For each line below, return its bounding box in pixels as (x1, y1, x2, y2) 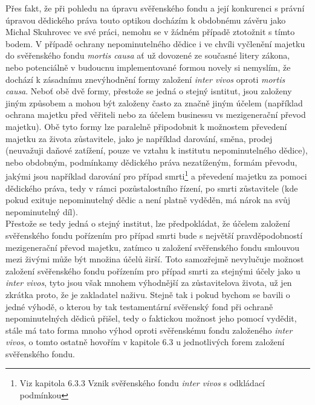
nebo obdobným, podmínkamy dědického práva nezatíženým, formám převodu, (5, 155, 297, 168)
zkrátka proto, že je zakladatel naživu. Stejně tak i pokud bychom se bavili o (5, 288, 290, 300)
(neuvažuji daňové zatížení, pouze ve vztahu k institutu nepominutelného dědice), (5, 144, 308, 157)
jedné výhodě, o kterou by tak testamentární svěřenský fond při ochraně (5, 300, 273, 313)
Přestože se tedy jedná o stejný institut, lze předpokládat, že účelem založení (5, 217, 290, 230)
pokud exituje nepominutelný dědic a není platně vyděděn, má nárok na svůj (5, 193, 291, 206)
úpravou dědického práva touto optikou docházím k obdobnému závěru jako (5, 13, 286, 26)
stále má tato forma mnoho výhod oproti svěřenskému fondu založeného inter (5, 323, 293, 336)
